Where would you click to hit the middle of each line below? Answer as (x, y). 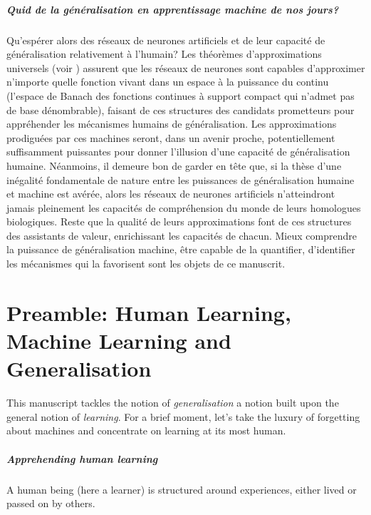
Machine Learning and (119, 341)
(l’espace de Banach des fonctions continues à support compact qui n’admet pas (181, 95)
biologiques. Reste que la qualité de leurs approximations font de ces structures (179, 221)
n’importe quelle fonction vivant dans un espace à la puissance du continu (168, 82)
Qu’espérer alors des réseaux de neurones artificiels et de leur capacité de (166, 40)
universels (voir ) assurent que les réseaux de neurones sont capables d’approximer (186, 67)
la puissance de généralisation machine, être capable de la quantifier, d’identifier (181, 249)
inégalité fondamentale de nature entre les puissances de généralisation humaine (181, 179)
